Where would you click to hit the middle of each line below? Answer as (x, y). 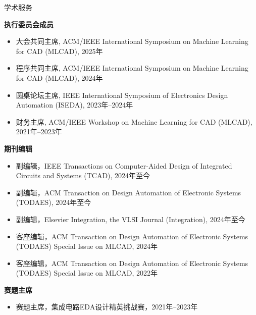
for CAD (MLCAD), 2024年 (59, 77)
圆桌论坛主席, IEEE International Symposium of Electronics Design (122, 95)
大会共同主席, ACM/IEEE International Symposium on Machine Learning (132, 41)
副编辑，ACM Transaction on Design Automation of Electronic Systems (129, 192)
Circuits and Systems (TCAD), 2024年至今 (83, 175)
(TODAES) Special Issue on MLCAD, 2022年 (87, 273)
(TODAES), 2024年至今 (54, 202)
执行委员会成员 (29, 24)
